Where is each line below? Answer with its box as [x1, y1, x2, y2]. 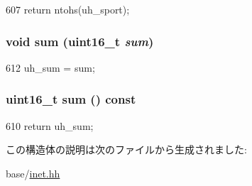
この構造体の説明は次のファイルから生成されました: [6, 142, 247, 157]
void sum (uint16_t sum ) [6, 32, 154, 50]
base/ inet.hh [6, 165, 60, 180]
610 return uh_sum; [6, 118, 94, 133]
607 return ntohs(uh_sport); [6, 2, 130, 16]
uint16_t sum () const [6, 90, 136, 108]
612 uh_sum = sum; [6, 60, 95, 75]
